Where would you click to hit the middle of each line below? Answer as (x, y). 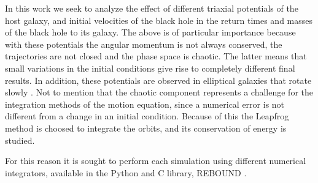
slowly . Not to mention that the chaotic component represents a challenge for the (159, 92)
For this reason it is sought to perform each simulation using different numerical (156, 161)
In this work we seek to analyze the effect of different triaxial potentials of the (152, 8)
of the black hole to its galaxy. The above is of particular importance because (150, 32)
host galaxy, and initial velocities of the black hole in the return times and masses (159, 20)
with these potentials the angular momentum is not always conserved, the (144, 44)
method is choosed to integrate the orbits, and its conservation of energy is (146, 128)
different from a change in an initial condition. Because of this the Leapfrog (147, 116)
